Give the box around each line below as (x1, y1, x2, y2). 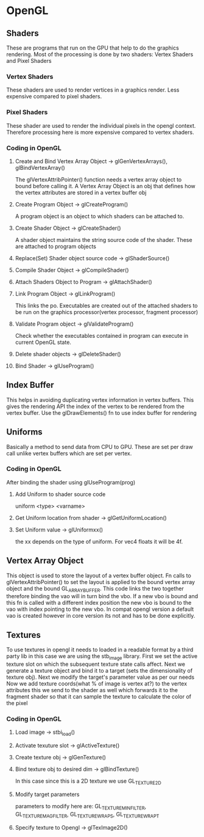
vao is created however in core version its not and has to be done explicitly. (6, 612, 195, 620)
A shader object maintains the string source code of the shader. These (15, 236, 193, 243)
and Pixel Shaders (6, 57, 52, 64)
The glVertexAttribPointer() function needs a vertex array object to (15, 175, 182, 183)
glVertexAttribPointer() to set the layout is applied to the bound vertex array (6, 578, 195, 585)
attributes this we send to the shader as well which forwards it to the (6, 687, 178, 694)
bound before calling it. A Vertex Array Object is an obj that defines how (15, 182, 196, 189)
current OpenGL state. (15, 338, 72, 346)
